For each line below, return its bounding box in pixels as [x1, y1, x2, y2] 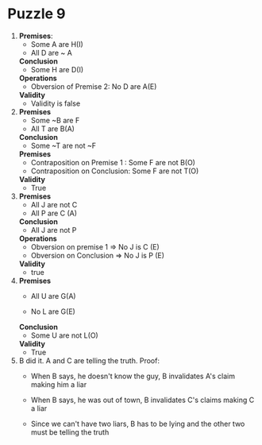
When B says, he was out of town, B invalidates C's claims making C [30, 395, 255, 404]
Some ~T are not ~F [30, 141, 97, 150]
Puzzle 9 [7, 5, 66, 23]
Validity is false [30, 99, 81, 108]
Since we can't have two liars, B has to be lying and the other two [30, 419, 245, 428]
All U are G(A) [30, 291, 76, 300]
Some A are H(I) [30, 39, 84, 48]
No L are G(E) [30, 307, 76, 316]
